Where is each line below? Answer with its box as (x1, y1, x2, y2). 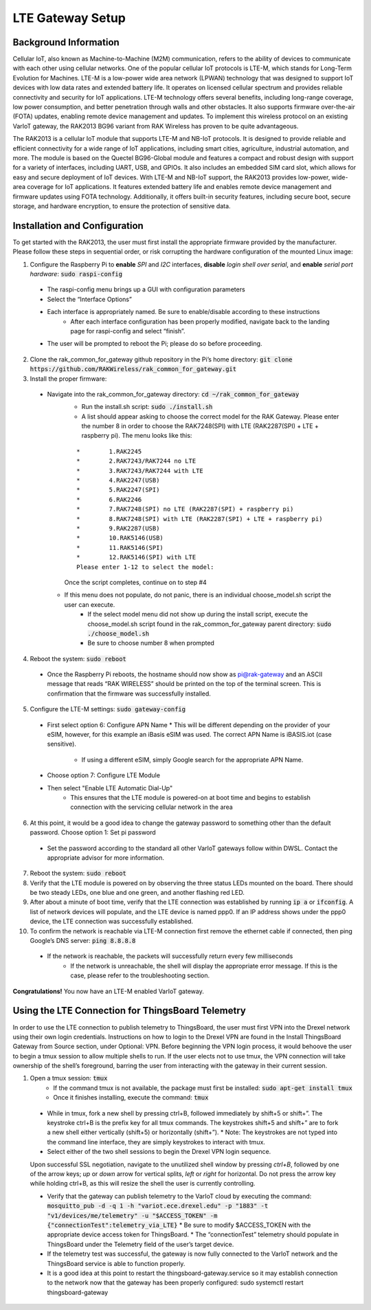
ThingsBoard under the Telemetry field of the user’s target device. (47, 1240, 234, 1248)
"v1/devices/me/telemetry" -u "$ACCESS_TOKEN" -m (47, 1212, 218, 1219)
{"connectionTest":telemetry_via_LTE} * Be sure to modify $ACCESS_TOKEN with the (47, 1221, 311, 1229)
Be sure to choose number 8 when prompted (87, 639, 214, 647)
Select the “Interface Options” (47, 295, 132, 303)
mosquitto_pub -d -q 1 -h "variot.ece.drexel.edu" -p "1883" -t (47, 1202, 269, 1210)
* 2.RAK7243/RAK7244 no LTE (76, 457, 196, 465)
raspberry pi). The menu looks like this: (81, 432, 192, 440)
